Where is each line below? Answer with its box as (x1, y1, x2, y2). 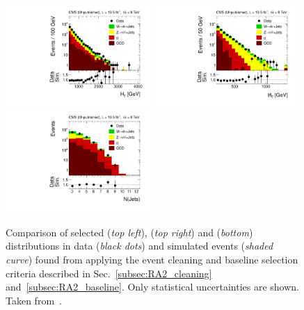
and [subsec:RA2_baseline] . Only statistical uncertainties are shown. (6, 279, 299, 294)
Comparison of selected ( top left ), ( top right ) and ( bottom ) (6, 225, 253, 239)
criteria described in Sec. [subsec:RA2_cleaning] (6, 266, 212, 280)
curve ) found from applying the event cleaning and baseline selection (6, 252, 298, 266)
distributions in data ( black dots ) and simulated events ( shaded (6, 238, 273, 253)
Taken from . (6, 293, 62, 307)
